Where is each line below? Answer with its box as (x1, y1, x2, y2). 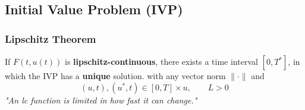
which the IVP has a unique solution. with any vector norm (5, 70, 226, 81)
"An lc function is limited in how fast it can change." (5, 93, 197, 106)
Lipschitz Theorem (5, 31, 96, 46)
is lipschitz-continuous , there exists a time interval (64, 55, 258, 67)
